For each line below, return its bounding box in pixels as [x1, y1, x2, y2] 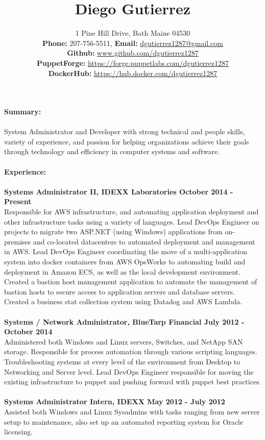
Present [4, 196, 32, 207]
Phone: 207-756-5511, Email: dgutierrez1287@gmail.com [42, 37, 223, 48]
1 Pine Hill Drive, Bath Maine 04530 [75, 28, 190, 38]
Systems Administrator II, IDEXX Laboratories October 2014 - [4, 186, 233, 197]
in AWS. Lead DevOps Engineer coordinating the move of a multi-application [4, 246, 247, 257]
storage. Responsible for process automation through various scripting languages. [4, 346, 257, 357]
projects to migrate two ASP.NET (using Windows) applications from [4, 226, 223, 237]
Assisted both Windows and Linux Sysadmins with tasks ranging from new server [4, 406, 260, 417]
